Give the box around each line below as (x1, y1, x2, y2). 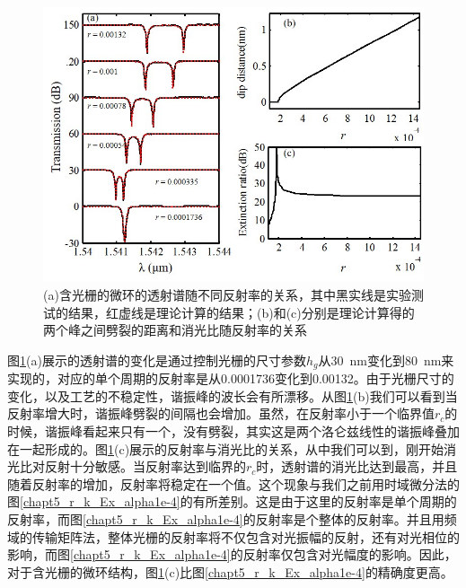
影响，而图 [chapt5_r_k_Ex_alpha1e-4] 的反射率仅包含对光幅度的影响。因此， (7, 545, 457, 564)
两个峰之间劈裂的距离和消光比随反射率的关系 (43, 320, 307, 339)
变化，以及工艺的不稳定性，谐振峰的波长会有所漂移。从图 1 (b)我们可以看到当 (7, 386, 458, 405)
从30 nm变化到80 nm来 (318, 350, 454, 369)
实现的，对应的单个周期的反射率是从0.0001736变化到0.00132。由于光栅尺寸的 (7, 369, 454, 388)
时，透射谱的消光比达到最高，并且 (256, 457, 458, 476)
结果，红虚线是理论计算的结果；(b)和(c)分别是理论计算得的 (67, 303, 415, 321)
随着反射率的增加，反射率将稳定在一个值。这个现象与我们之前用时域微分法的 (7, 474, 460, 493)
